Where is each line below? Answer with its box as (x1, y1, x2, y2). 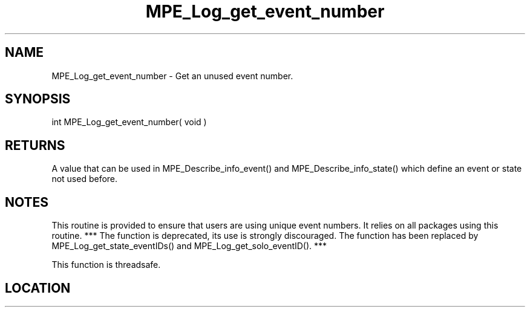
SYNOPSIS (5, 91, 71, 107)
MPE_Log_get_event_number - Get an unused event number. (51, 70, 293, 81)
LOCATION (5, 280, 71, 296)
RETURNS (5, 137, 65, 153)
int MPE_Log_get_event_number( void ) (51, 117, 207, 128)
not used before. (51, 174, 118, 184)
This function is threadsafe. (51, 259, 161, 270)
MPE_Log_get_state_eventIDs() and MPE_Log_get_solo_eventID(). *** (51, 241, 327, 252)
